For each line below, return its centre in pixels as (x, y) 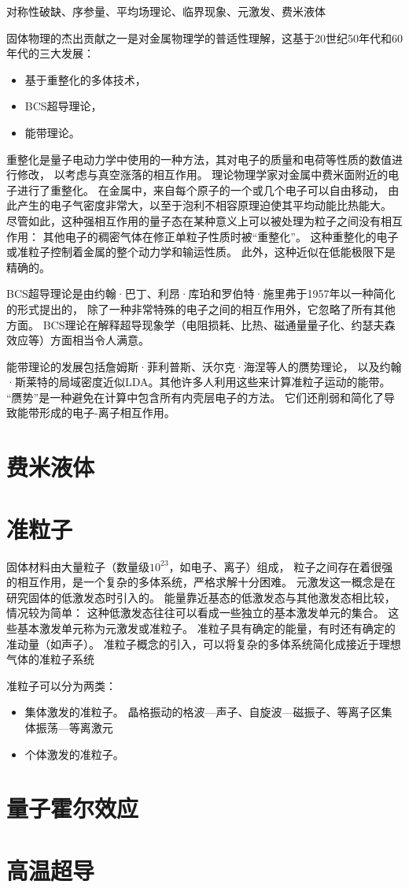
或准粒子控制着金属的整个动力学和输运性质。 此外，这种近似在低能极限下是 (201, 252)
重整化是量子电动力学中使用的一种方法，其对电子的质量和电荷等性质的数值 (199, 159)
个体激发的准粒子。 (74, 754)
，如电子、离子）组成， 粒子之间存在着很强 (281, 566)
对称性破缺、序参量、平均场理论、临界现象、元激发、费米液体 (166, 11)
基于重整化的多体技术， (85, 79)
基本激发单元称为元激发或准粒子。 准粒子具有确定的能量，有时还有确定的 (206, 628)
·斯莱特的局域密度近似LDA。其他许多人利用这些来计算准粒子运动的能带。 (199, 382)
